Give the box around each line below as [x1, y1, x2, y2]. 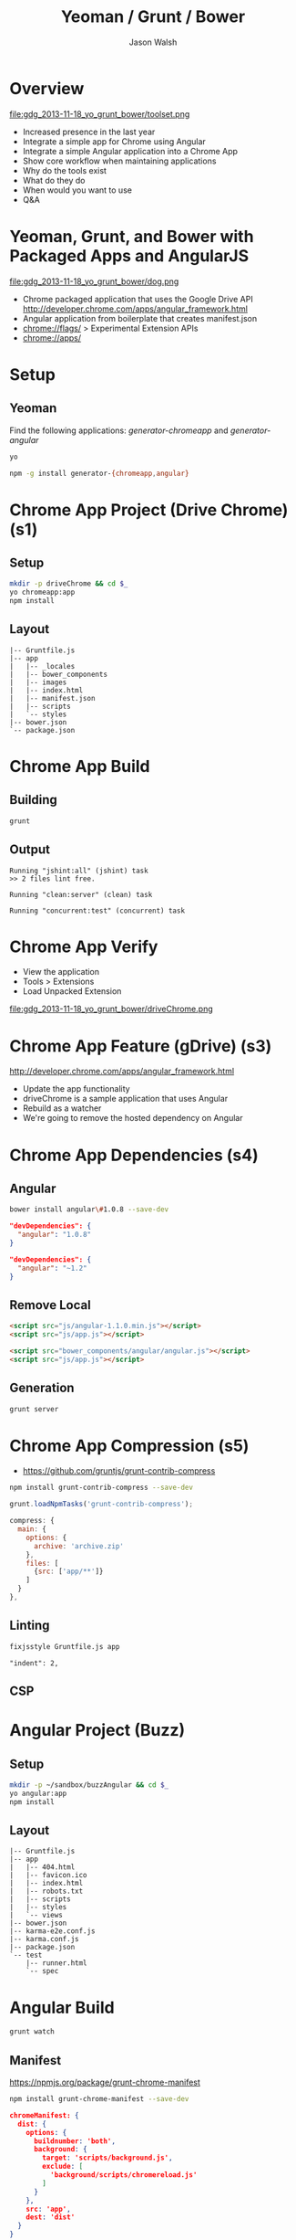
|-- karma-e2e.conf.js [9, 1927, 96, 1936]
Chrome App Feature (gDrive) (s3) [9, 1035, 272, 1056]
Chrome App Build [9, 756, 150, 777]
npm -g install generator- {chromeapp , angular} [9, 469, 189, 478]
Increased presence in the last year [22, 126, 156, 137]
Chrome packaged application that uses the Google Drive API [22, 293, 253, 304]
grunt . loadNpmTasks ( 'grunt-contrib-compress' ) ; [9, 1500, 194, 1509]
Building [9, 792, 57, 808]
